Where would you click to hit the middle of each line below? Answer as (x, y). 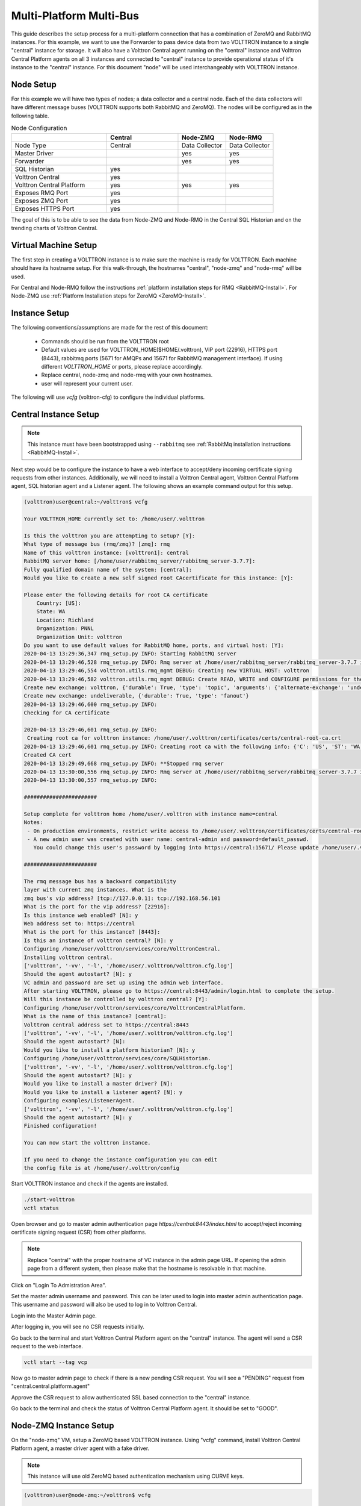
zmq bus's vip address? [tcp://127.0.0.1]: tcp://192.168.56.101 (122, 898)
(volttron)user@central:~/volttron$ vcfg (86, 502)
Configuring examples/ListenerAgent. (79, 1101)
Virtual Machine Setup (54, 245)
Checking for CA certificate (67, 713)
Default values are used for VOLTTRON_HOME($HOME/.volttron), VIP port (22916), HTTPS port (159, 350)
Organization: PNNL (65, 629)
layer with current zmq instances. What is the (95, 890)
